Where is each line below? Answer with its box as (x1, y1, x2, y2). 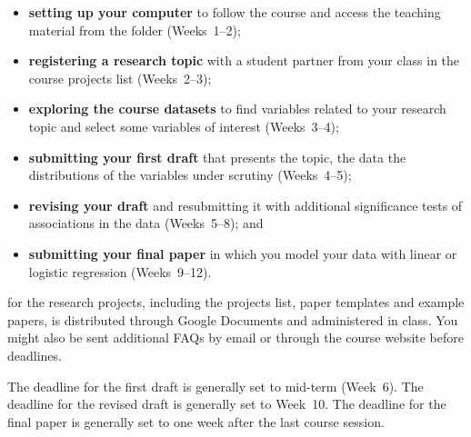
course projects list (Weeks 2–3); (28, 68, 212, 87)
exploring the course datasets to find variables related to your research (28, 99, 446, 118)
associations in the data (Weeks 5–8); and (28, 214, 264, 233)
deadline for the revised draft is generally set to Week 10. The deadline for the (7, 394, 446, 413)
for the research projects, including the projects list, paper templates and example (7, 293, 465, 312)
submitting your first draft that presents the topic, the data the (28, 147, 406, 166)
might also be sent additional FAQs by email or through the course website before (7, 328, 464, 347)
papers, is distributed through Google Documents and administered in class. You (7, 310, 458, 329)
